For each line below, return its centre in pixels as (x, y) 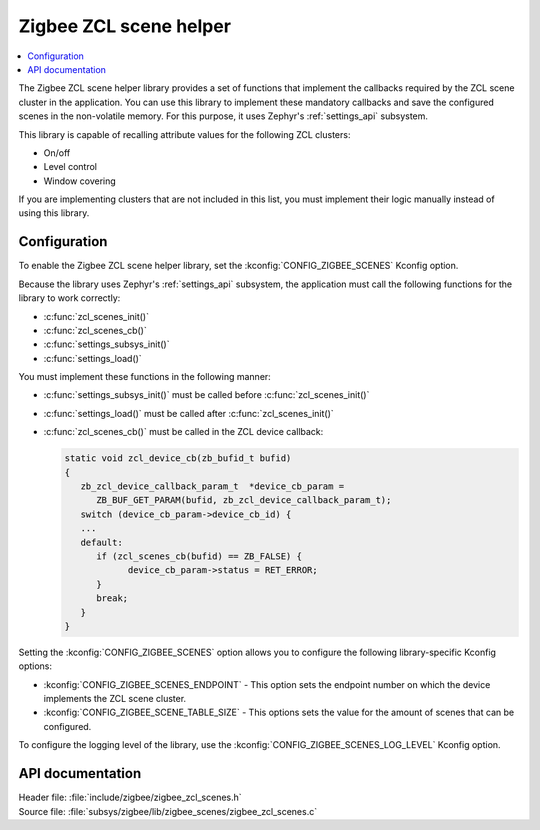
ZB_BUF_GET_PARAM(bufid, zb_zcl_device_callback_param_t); (244, 500)
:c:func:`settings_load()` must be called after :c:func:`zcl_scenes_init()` (188, 413)
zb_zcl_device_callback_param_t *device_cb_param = (212, 486)
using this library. (54, 213)
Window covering (80, 181)
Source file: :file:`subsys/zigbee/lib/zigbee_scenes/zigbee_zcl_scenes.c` (168, 811)
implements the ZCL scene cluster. (115, 699)
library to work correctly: (69, 298)
